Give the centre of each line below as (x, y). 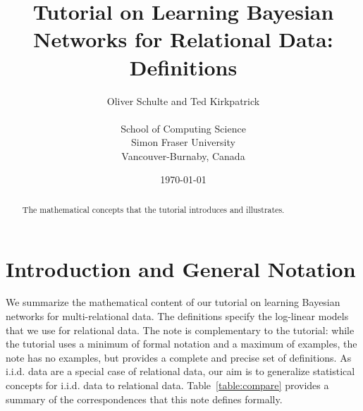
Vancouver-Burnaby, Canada (183, 155)
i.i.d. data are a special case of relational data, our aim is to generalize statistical (180, 371)
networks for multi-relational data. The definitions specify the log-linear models (177, 316)
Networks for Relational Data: (183, 39)
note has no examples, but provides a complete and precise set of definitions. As (179, 357)
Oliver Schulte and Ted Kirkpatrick (183, 100)
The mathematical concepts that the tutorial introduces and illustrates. (153, 209)
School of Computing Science (183, 128)
